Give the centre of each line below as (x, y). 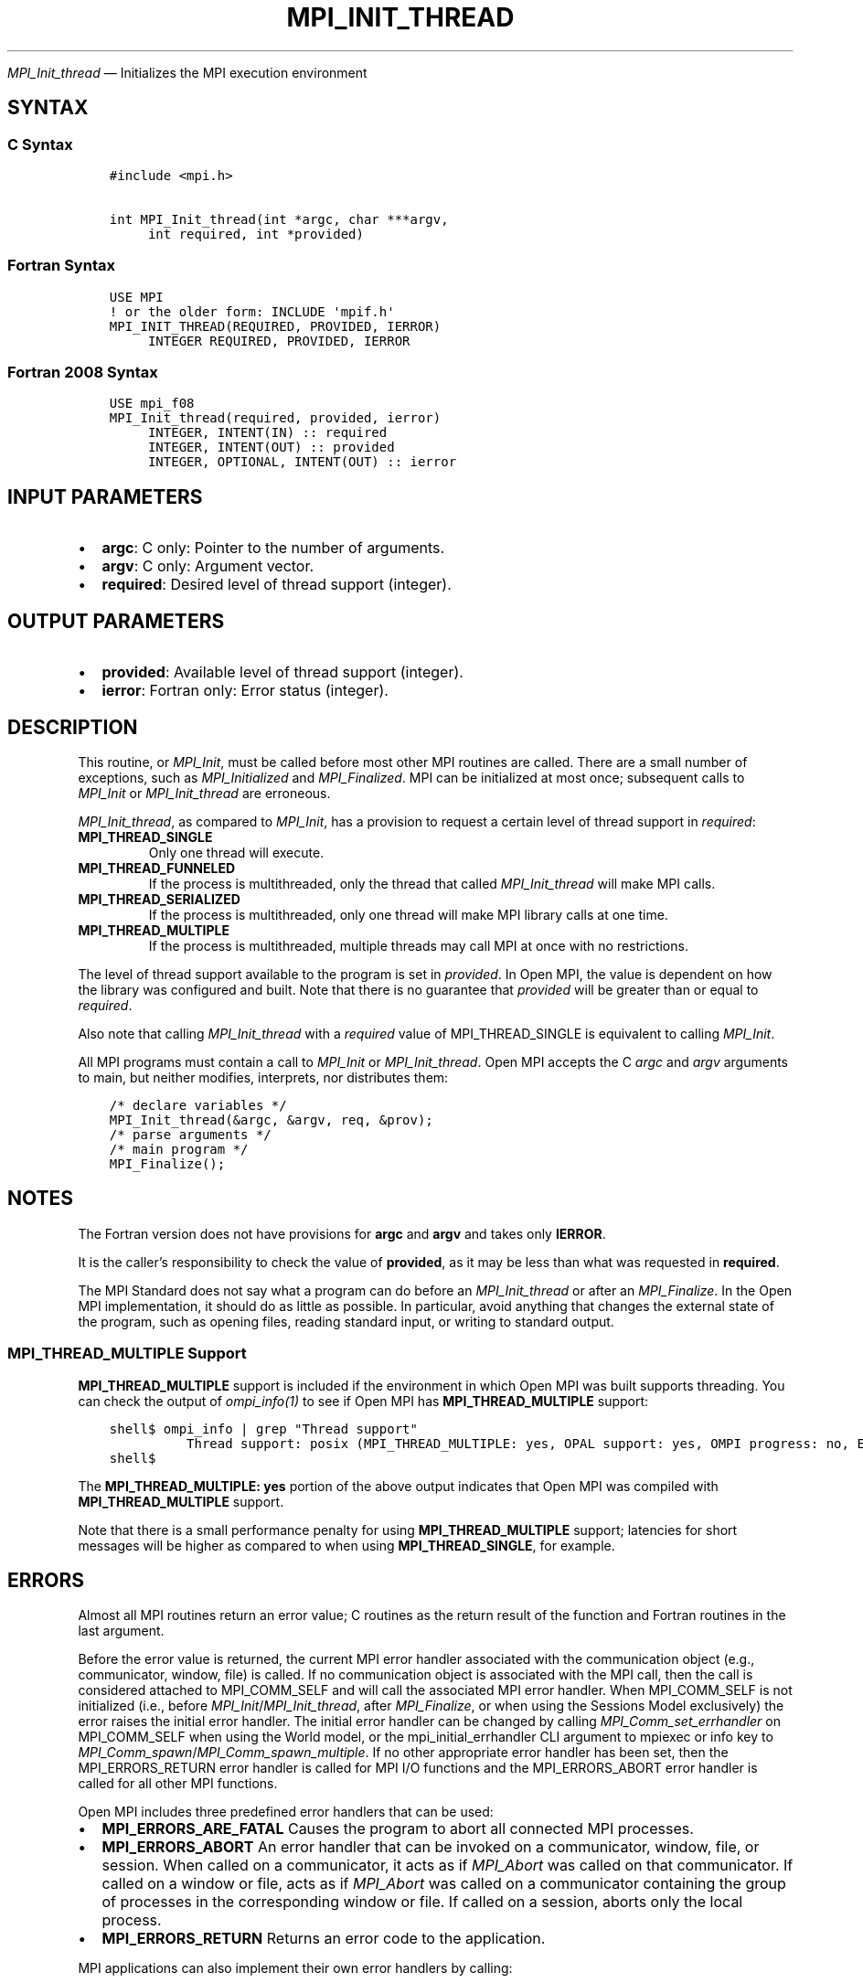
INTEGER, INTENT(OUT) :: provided (271, 448)
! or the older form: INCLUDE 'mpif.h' (252, 311)
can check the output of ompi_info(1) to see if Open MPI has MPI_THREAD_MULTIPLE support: (363, 1401)
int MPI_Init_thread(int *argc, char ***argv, (279, 219)
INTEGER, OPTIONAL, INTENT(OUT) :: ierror (302, 462)
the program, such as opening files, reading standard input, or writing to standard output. (346, 1321)
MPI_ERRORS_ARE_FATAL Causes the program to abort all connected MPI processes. (398, 1829)
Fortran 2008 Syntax (83, 373)
